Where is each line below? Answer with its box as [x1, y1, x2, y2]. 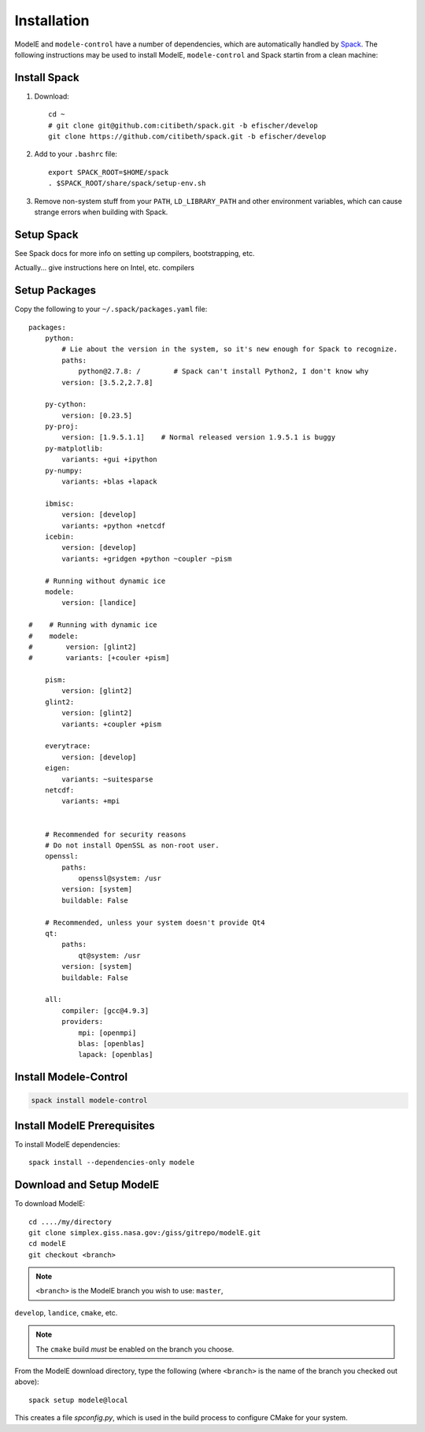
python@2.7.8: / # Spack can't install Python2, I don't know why [78, 367, 369, 376]
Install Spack [14, 71, 79, 84]
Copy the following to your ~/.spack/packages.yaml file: [14, 304, 208, 314]
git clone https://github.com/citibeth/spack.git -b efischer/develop [48, 132, 327, 141]
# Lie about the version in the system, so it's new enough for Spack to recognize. [61, 345, 398, 354]
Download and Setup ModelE [14, 1178, 160, 1192]
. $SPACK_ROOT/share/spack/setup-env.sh [48, 179, 206, 188]
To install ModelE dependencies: [14, 1139, 120, 1149]
